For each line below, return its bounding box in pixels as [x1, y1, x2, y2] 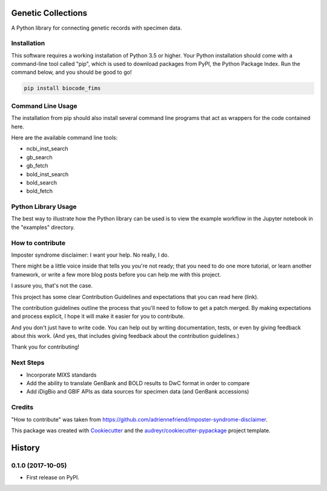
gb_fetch [26, 162, 48, 170]
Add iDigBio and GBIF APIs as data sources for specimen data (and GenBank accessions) [26, 388, 249, 395]
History [11, 443, 41, 453]
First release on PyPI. [26, 474, 80, 481]
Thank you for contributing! [11, 343, 80, 351]
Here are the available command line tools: [11, 134, 118, 141]
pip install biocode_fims [24, 85, 101, 92]
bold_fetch [26, 188, 53, 195]
